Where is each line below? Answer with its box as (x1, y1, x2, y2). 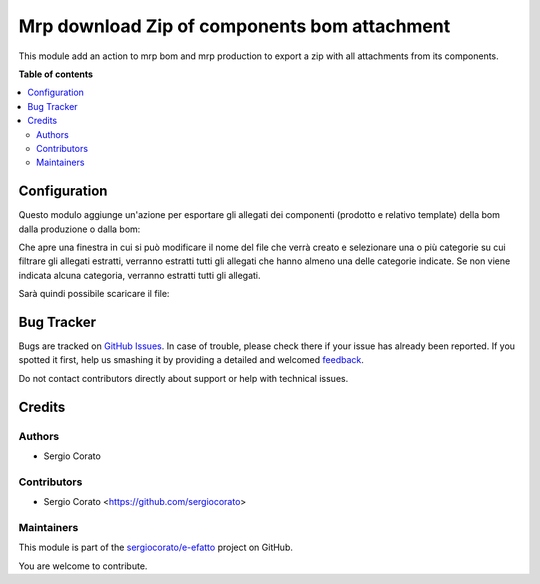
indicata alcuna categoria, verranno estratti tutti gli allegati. (18, 269, 261, 281)
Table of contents (18, 68, 94, 80)
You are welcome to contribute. (18, 560, 148, 572)
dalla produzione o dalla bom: (18, 223, 141, 235)
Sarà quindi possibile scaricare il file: (18, 288, 170, 300)
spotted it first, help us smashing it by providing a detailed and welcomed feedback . (18, 354, 365, 366)
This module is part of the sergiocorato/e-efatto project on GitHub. (18, 541, 294, 554)
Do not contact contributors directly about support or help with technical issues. (18, 372, 349, 384)
